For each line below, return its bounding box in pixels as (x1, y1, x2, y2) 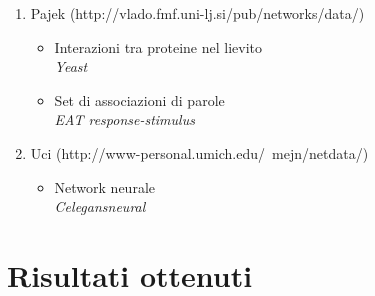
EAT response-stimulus (54, 109, 195, 130)
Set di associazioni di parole (54, 89, 225, 110)
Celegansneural (54, 196, 146, 217)
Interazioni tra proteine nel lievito (54, 36, 263, 57)
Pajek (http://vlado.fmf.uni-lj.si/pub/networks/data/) (30, 3, 365, 23)
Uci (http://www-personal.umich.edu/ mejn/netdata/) (30, 142, 369, 163)
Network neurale (54, 176, 156, 197)
